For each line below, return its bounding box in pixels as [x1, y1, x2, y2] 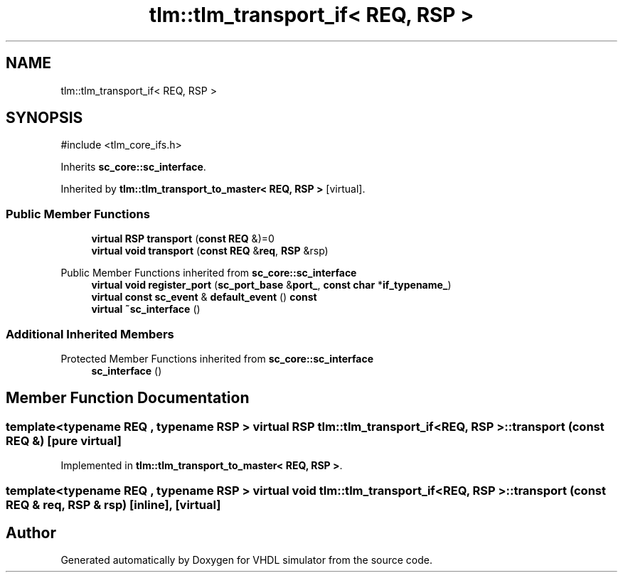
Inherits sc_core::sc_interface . [60, 161, 206, 173]
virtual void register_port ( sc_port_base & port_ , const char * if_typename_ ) [91, 279, 452, 291]
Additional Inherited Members [6, 326, 174, 341]
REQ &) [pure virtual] [6, 433, 122, 448]
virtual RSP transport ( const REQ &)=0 [91, 232, 275, 245]
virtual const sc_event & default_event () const [91, 291, 317, 304]
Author [6, 523, 56, 542]
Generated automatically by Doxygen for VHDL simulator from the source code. [60, 554, 433, 567]
